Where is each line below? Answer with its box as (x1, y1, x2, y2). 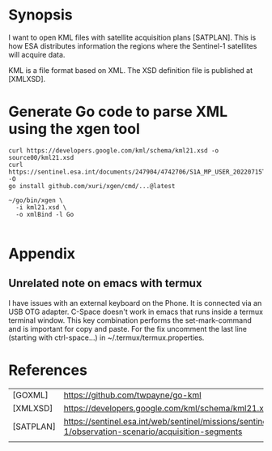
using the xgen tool (8, 120, 140, 139)
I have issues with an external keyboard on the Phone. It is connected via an (8, 298, 262, 307)
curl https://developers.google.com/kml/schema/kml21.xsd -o (8, 146, 219, 155)
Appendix (8, 245, 75, 263)
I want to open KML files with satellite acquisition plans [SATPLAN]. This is (8, 32, 257, 42)
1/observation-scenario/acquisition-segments (63, 426, 243, 437)
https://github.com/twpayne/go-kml (63, 389, 202, 401)
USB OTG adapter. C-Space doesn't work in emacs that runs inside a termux (8, 307, 263, 316)
